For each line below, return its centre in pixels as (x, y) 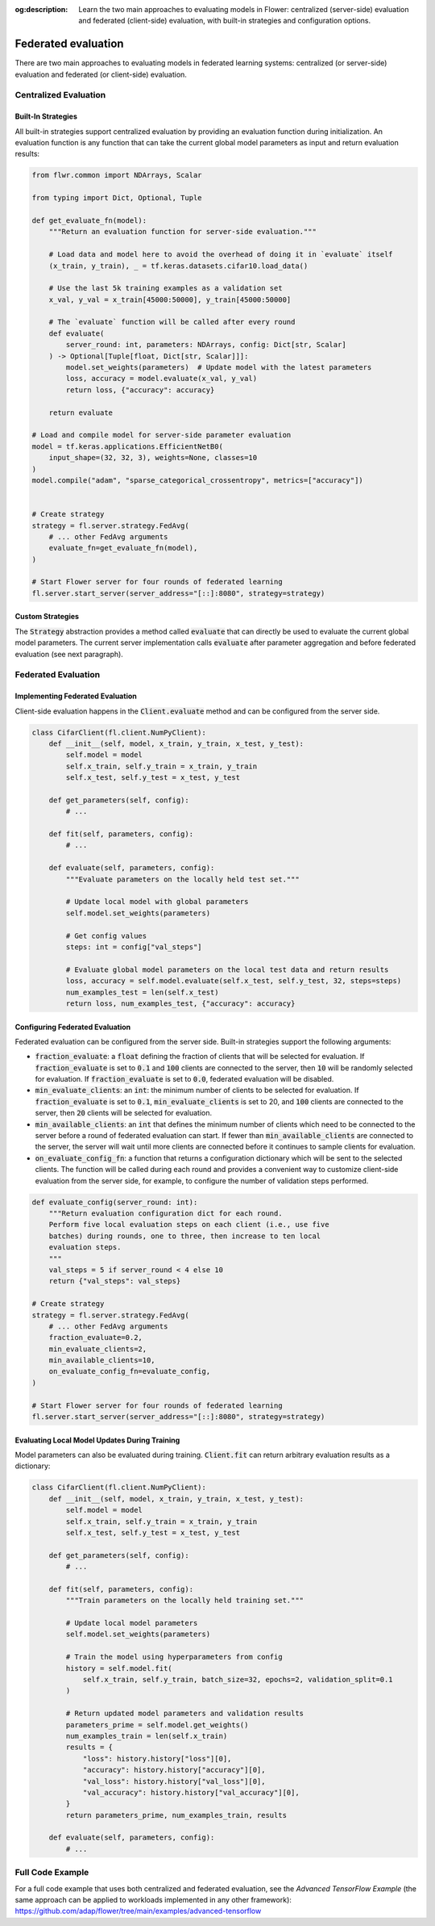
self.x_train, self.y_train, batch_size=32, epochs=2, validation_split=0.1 (238, 1680)
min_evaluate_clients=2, (98, 1349)
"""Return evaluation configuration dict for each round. (166, 1213)
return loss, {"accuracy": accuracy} (140, 390)
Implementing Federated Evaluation (76, 696)
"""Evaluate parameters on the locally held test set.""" (182, 879)
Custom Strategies (47, 617)
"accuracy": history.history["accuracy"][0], (174, 1770)
